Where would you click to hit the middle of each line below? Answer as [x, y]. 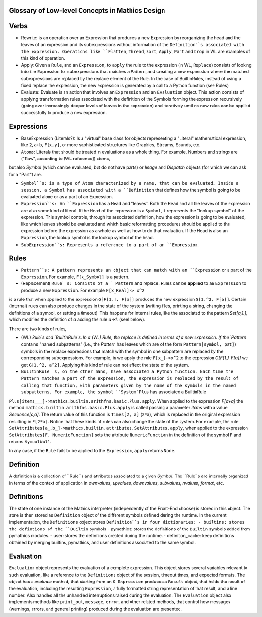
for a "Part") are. [25, 174]
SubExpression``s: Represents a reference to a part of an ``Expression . [110, 244]
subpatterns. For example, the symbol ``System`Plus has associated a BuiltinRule [114, 392]
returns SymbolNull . [30, 441]
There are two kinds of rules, [38, 329]
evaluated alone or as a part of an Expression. [67, 196]
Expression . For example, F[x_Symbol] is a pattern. [75, 277]
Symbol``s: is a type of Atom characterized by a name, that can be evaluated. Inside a [130, 183]
